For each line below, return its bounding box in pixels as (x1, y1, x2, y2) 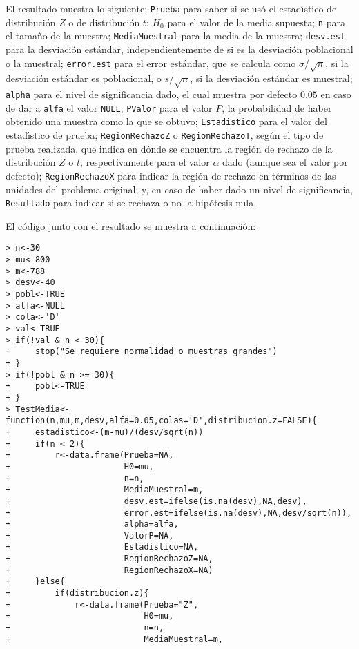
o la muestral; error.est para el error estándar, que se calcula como (6, 55, 296, 70)
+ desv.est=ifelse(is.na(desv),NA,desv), (6, 496, 307, 506)
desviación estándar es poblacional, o (6, 71, 162, 86)
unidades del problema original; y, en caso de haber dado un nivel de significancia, (6, 182, 353, 196)
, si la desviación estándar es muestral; (190, 71, 353, 86)
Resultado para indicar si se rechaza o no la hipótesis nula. (6, 195, 257, 210)
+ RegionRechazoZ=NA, (6, 554, 213, 564)
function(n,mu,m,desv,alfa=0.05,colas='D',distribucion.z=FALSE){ (6, 416, 318, 426)
